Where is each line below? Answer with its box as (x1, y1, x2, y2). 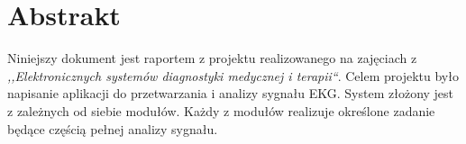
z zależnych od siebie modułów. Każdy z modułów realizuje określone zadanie (7, 101, 435, 120)
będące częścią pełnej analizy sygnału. (7, 119, 218, 138)
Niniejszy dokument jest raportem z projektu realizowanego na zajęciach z (7, 49, 417, 67)
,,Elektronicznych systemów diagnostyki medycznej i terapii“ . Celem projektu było (7, 66, 459, 85)
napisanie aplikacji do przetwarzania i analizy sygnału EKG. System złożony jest (7, 84, 454, 103)
